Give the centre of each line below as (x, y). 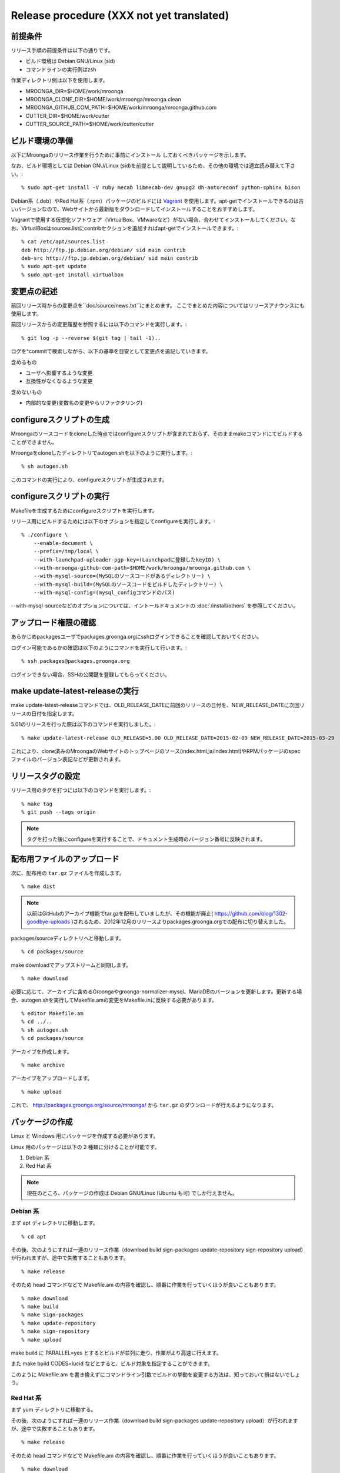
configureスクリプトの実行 (60, 496)
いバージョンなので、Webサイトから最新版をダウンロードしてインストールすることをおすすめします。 (134, 209)
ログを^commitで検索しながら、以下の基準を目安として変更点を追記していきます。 (111, 351)
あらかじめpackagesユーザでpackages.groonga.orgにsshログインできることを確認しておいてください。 (136, 637)
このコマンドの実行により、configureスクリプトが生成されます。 (89, 480)
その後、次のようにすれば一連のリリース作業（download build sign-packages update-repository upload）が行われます (154, 1421)
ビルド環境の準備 (42, 141)
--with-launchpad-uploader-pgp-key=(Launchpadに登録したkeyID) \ (127, 559)
